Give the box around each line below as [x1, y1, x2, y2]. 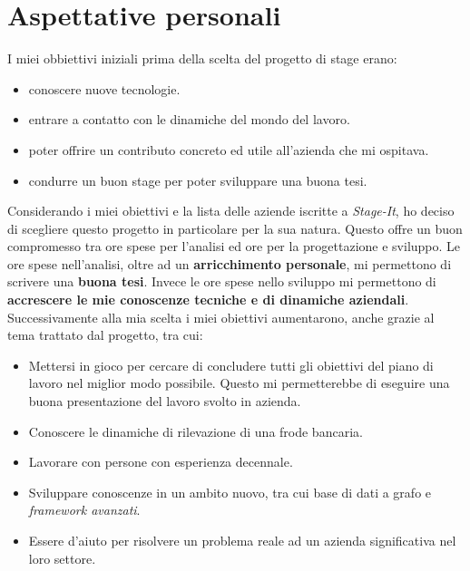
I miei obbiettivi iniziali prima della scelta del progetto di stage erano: [7, 49, 397, 68]
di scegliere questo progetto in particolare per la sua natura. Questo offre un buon [7, 218, 463, 237]
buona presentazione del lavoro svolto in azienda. [28, 392, 301, 411]
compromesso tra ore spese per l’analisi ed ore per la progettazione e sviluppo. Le [7, 237, 461, 256]
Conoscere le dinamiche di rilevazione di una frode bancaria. [28, 421, 363, 440]
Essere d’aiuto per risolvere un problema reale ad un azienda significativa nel [28, 531, 456, 549]
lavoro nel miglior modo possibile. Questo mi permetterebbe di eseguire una [28, 373, 450, 392]
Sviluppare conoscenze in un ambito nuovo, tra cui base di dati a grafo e [28, 482, 432, 501]
